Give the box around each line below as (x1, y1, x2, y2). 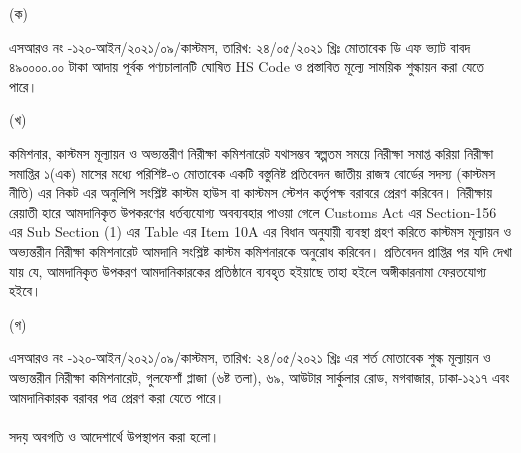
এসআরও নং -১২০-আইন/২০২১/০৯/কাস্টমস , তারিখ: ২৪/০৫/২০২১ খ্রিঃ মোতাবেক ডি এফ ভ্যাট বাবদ (9, 36, 471, 57)
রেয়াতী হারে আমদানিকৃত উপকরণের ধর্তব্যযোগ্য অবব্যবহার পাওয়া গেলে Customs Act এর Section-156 (9, 201, 497, 222)
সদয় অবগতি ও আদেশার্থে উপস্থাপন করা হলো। (9, 425, 220, 446)
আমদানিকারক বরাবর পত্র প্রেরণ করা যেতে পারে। (9, 386, 225, 407)
